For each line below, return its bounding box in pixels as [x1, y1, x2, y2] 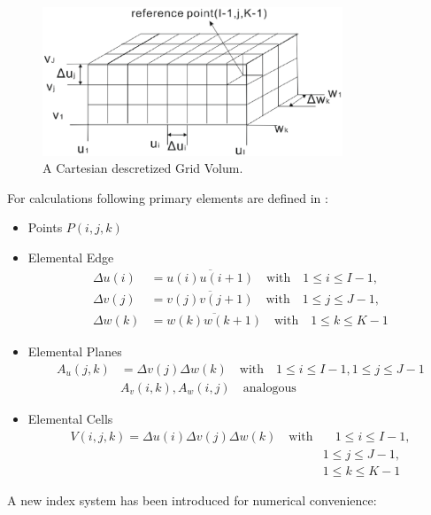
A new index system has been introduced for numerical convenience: [7, 490, 377, 509]
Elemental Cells [27, 409, 113, 427]
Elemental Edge [27, 247, 114, 266]
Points [27, 218, 63, 237]
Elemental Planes [27, 342, 122, 361]
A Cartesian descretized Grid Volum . [42, 159, 243, 177]
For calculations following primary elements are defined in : [7, 188, 328, 207]
